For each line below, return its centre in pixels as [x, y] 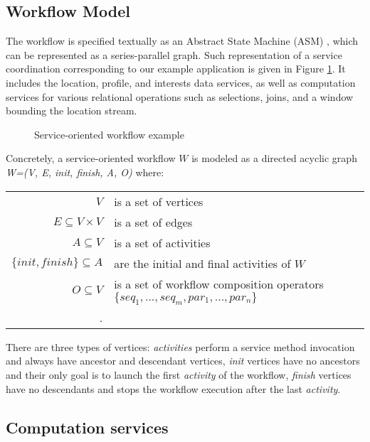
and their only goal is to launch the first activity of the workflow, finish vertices [179, 374]
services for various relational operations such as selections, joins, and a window [180, 96]
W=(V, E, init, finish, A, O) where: [85, 172]
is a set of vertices [159, 201]
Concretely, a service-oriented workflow [91, 158]
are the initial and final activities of [202, 263]
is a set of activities [162, 242]
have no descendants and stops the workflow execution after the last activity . [173, 388]
